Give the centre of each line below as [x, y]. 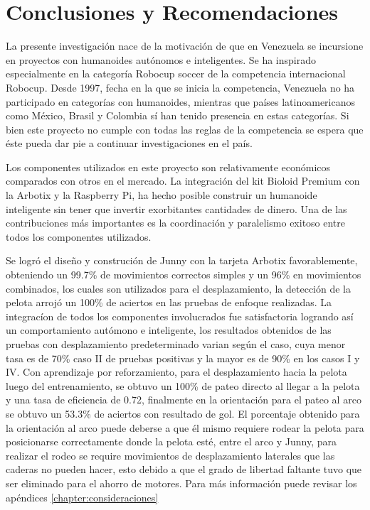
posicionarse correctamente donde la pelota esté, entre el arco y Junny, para [171, 441]
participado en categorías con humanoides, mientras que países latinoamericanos [180, 101]
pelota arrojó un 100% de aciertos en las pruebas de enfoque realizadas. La [169, 302]
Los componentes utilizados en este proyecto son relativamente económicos [168, 167]
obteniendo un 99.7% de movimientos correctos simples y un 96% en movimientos [184, 275]
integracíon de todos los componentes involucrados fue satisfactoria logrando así [180, 316]
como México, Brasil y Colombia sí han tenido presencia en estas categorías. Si [178, 115]
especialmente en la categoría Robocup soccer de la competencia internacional [176, 74]
